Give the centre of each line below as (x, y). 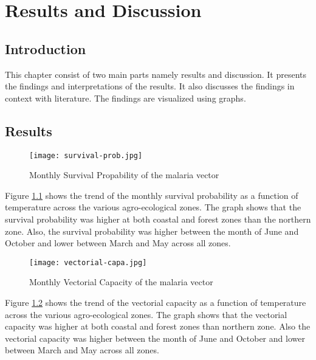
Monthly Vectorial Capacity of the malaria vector (121, 282)
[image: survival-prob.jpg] (86, 155)
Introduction (46, 48)
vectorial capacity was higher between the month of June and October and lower (155, 338)
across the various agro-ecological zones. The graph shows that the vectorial (146, 314)
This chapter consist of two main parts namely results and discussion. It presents (156, 74)
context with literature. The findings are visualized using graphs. (125, 98)
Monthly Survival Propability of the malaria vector (124, 175)
